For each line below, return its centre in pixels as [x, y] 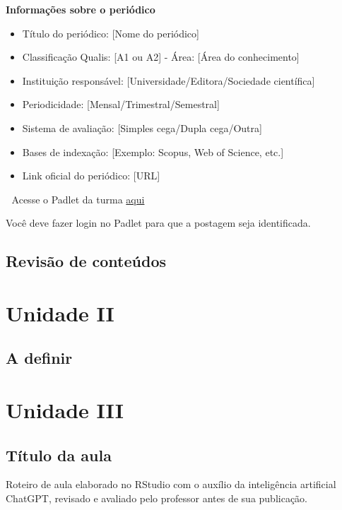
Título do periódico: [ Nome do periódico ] [111, 33]
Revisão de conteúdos [86, 261]
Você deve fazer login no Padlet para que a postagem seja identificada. [158, 223]
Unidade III [65, 410]
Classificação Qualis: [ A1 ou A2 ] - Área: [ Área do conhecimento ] [161, 57]
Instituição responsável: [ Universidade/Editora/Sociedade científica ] [169, 80]
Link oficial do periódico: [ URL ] [91, 176]
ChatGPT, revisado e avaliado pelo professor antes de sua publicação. [157, 498]
